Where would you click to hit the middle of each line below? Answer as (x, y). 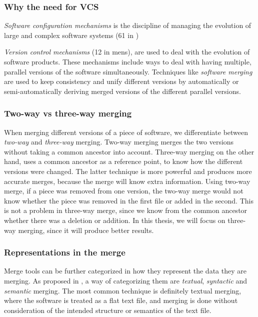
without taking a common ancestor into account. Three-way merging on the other (129, 151)
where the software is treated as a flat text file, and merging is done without (121, 300)
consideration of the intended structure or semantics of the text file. (108, 310)
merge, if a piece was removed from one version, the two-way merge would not (124, 191)
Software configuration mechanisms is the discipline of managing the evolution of (128, 25)
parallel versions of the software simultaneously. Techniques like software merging (128, 71)
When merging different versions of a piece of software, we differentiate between (126, 132)
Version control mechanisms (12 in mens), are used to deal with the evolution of (127, 52)
